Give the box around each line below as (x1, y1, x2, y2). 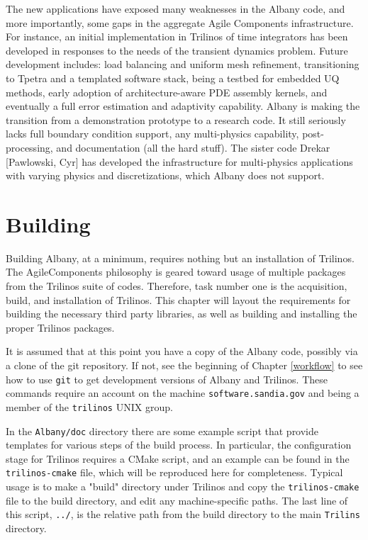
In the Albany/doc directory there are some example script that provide (6, 423, 319, 438)
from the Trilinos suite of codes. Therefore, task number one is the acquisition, (6, 279, 347, 293)
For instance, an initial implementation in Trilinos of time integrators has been (6, 29, 348, 44)
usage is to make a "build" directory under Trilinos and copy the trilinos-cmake (6, 479, 359, 494)
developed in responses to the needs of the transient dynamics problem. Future (6, 43, 348, 57)
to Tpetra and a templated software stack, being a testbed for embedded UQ (6, 70, 340, 85)
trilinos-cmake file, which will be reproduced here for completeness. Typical (6, 465, 343, 480)
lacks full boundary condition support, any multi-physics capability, (6, 126, 299, 141)
